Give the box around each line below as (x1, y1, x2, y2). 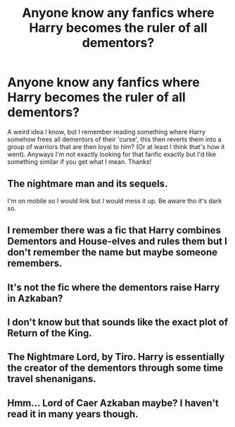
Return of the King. (7, 327, 93, 339)
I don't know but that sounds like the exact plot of (7, 316, 229, 328)
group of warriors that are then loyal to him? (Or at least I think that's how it (7, 142, 225, 151)
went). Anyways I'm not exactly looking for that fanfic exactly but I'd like (7, 150, 217, 158)
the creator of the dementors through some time (7, 362, 224, 374)
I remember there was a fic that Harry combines (7, 224, 222, 236)
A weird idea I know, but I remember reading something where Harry (7, 127, 206, 136)
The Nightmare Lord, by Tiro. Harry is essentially (7, 351, 225, 363)
